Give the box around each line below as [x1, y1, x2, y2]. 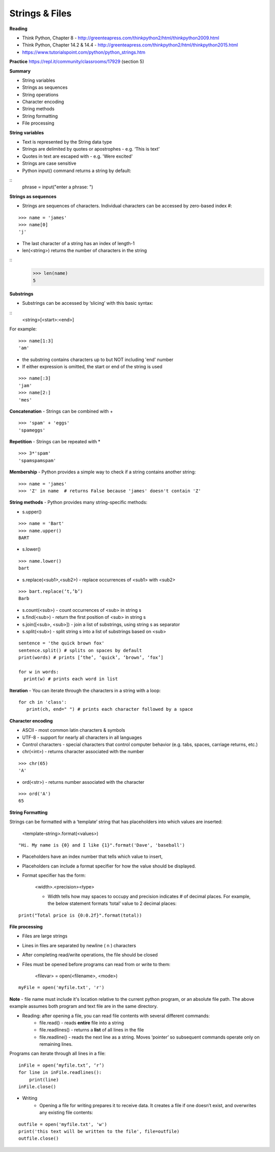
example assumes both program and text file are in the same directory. [9, 1003, 158, 1010]
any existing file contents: [39, 1110, 94, 1116]
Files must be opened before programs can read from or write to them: [22, 961, 171, 967]
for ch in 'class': [18, 700, 67, 705]
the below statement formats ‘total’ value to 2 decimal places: [47, 900, 177, 906]
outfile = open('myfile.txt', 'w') [18, 1121, 107, 1127]
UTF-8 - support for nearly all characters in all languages [22, 734, 142, 740]
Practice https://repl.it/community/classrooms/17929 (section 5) [9, 59, 145, 65]
